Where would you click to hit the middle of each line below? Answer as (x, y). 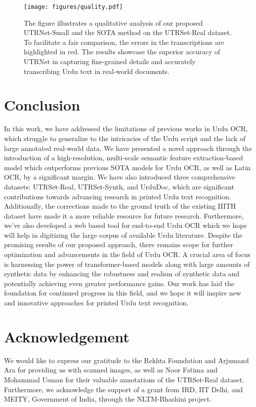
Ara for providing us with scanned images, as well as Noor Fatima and (111, 370)
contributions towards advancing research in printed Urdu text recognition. (118, 196)
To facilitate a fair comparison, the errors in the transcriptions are (124, 42)
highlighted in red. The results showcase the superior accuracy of (122, 52)
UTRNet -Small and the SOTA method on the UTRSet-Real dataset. (128, 32)
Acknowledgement (67, 336)
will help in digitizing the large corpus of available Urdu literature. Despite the (123, 235)
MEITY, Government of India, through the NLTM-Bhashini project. (108, 399)
